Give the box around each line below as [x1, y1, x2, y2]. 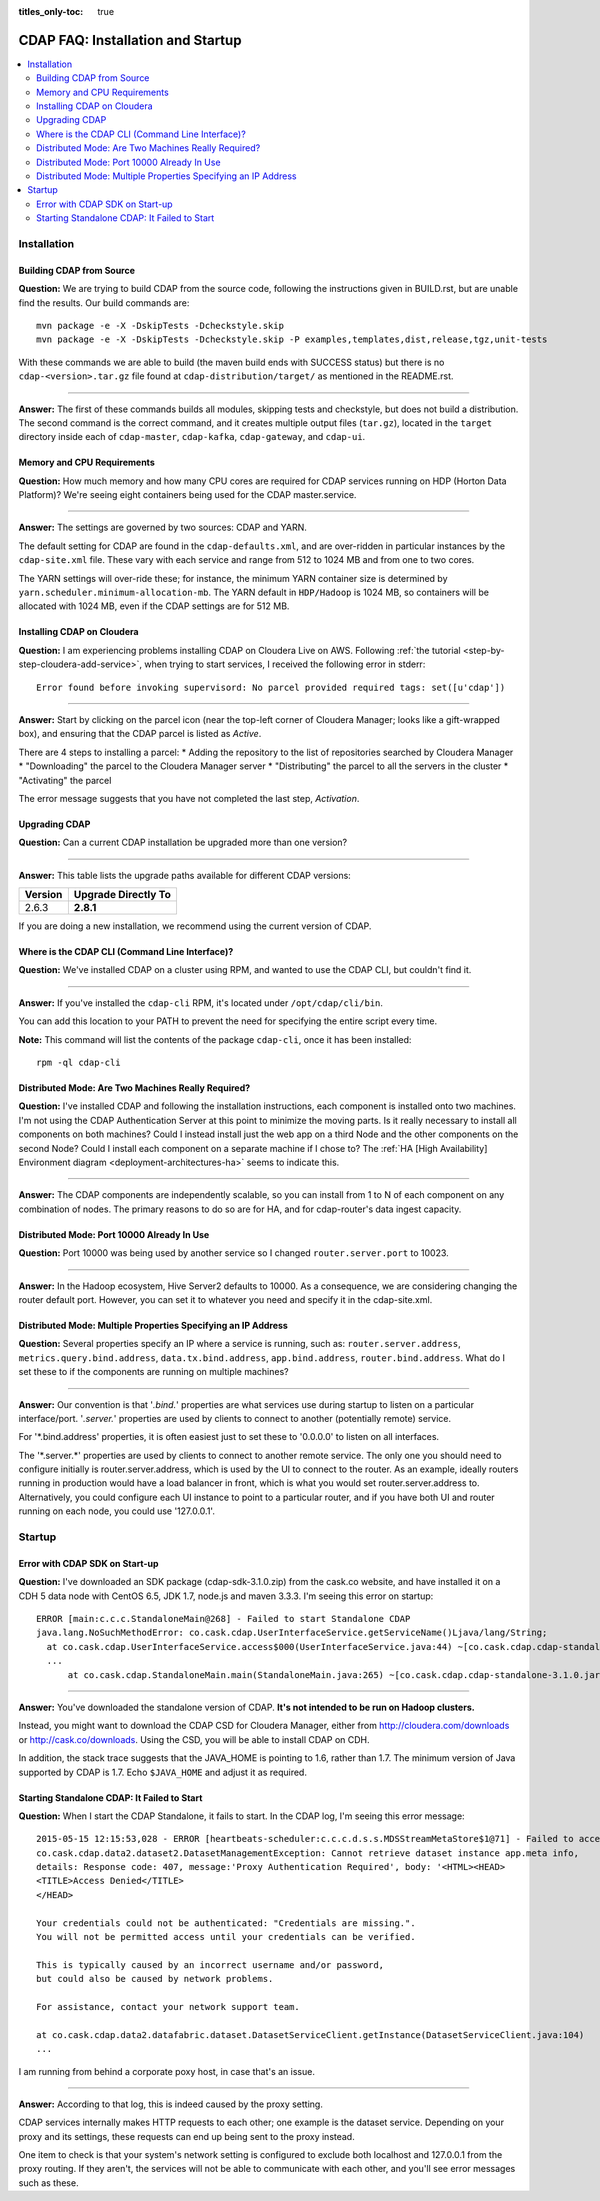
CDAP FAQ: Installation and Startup [18, 31, 242, 49]
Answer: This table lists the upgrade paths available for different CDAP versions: [18, 869, 352, 881]
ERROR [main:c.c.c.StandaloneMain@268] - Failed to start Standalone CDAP [36, 1613, 411, 1624]
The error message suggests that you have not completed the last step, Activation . [18, 792, 360, 804]
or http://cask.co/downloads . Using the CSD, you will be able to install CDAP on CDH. [18, 1733, 370, 1745]
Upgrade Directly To [73, 888, 172, 902]
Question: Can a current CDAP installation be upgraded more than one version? [18, 836, 348, 849]
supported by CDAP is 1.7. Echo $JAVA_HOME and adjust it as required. [18, 1766, 307, 1778]
